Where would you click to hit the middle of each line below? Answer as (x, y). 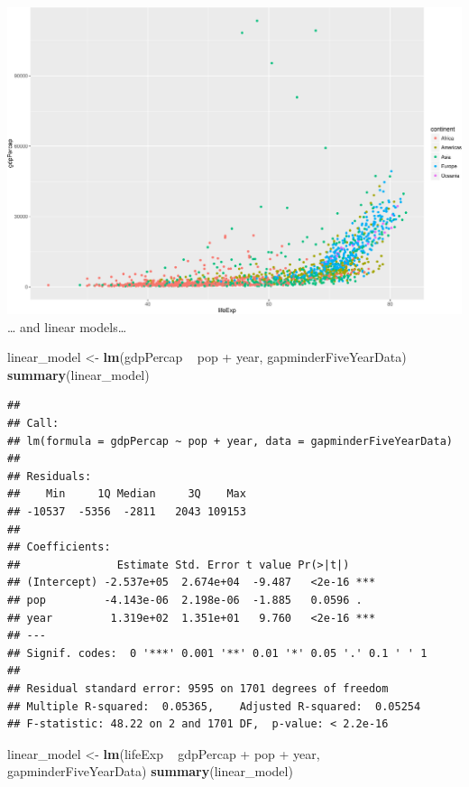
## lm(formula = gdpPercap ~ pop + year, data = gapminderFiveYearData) (230, 441)
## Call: (33, 424)
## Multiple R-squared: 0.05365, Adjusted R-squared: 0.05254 (214, 706)
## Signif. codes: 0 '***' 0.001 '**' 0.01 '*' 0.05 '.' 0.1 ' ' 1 (217, 653)
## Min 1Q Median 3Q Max (127, 494)
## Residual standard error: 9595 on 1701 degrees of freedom (198, 688)
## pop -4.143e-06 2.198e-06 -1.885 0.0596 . (185, 600)
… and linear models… (67, 326)
